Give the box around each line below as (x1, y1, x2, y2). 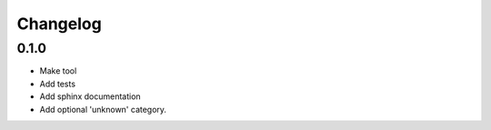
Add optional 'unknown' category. (39, 104, 167, 115)
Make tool (39, 65, 77, 76)
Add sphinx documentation (39, 91, 141, 102)
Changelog (16, 14, 102, 34)
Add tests (39, 78, 76, 89)
